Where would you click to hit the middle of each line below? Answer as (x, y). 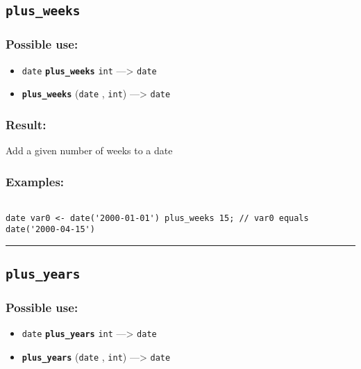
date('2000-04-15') (50, 230)
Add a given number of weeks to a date (89, 150)
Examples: (35, 181)
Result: (26, 124)
